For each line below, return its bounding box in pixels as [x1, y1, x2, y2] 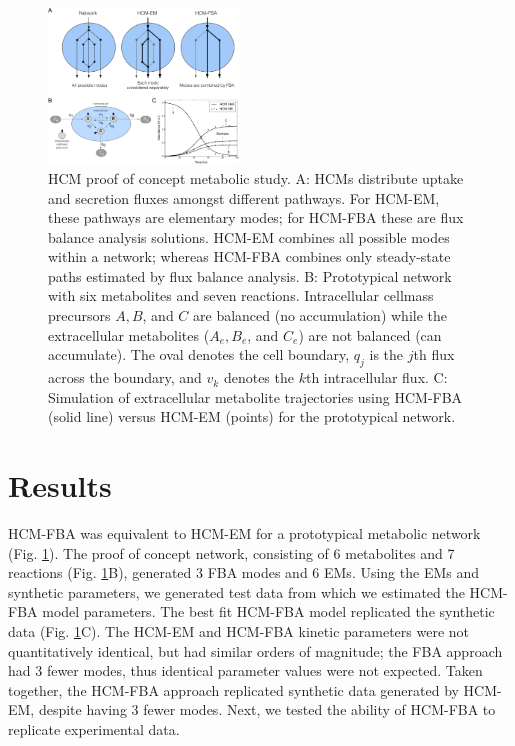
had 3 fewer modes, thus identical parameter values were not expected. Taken [8, 660, 483, 681]
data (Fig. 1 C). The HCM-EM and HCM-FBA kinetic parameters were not [8, 620, 470, 641]
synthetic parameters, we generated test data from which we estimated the [8, 581, 465, 602]
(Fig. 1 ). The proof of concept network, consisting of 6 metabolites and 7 [8, 542, 455, 563]
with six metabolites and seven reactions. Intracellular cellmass [48, 285, 434, 306]
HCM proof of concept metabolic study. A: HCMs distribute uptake [48, 167, 464, 188]
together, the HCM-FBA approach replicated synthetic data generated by [8, 679, 459, 700]
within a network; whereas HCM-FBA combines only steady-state [48, 246, 451, 267]
